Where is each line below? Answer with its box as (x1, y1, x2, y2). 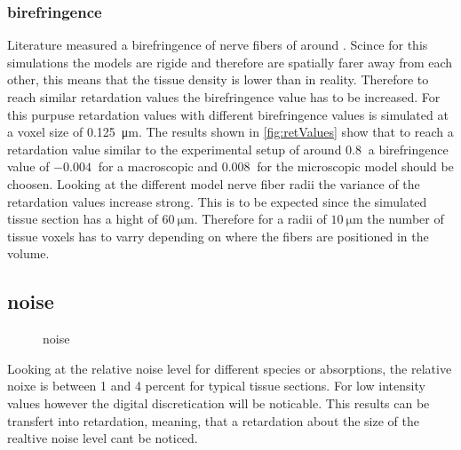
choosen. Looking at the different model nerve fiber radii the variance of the (7, 174, 420, 193)
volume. (7, 244, 50, 263)
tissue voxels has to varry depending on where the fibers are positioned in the (7, 226, 429, 245)
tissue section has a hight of (7, 209, 158, 228)
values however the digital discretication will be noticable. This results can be (7, 393, 430, 412)
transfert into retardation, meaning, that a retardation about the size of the (7, 411, 419, 430)
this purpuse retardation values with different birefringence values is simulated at (7, 105, 449, 123)
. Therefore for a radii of (194, 209, 327, 228)
